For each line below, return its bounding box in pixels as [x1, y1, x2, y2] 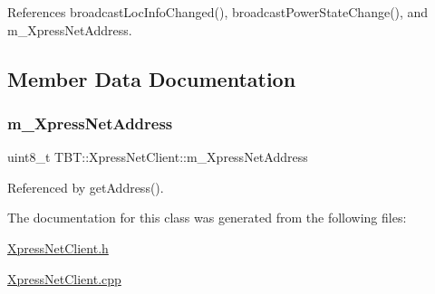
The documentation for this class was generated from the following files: [7, 208, 407, 227]
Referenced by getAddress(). [7, 177, 164, 196]
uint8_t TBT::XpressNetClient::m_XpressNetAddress [7, 147, 308, 166]
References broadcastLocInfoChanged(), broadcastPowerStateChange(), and [7, 3, 429, 21]
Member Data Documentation [7, 64, 296, 92]
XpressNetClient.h [7, 238, 109, 257]
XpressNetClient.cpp [7, 269, 121, 288]
